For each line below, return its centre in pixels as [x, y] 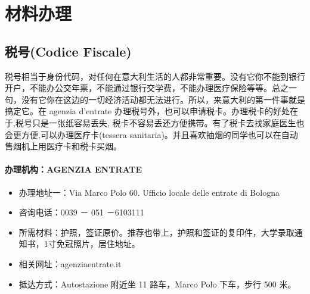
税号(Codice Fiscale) [68, 51]
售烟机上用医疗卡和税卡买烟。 [63, 146]
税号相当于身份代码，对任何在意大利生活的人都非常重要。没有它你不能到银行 [155, 76]
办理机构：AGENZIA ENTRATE [74, 169]
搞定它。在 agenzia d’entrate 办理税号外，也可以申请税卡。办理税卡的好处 [147, 111]
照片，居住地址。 [106, 244]
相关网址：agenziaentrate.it [70, 263]
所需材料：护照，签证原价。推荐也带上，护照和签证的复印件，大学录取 [156, 232]
